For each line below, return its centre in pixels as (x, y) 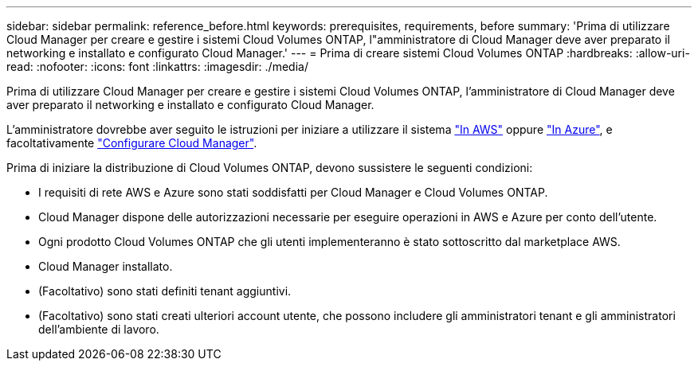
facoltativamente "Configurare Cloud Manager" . (132, 143)
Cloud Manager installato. (106, 266)
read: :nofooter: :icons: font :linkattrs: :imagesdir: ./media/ (157, 66)
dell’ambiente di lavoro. (99, 329)
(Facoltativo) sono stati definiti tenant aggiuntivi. (165, 291)
